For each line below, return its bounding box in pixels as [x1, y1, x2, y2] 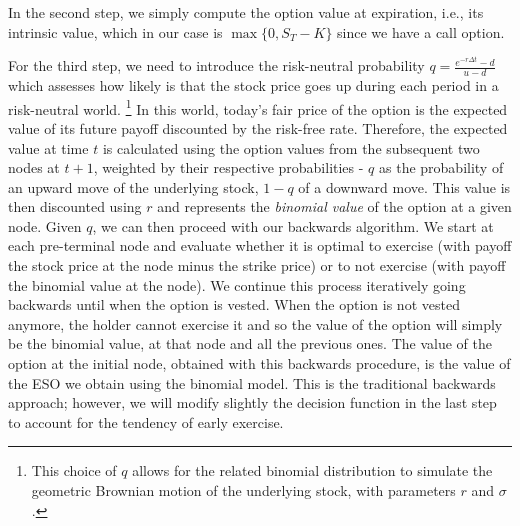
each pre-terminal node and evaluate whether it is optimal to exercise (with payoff [8, 235, 512, 256]
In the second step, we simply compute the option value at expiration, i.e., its [8, 2, 484, 22]
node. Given [8, 215, 82, 236]
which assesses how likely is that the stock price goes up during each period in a [8, 75, 499, 96]
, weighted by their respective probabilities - [93, 157, 364, 178]
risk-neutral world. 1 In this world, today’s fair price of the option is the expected [8, 95, 508, 119]
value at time [8, 137, 89, 158]
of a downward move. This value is [298, 176, 511, 197]
